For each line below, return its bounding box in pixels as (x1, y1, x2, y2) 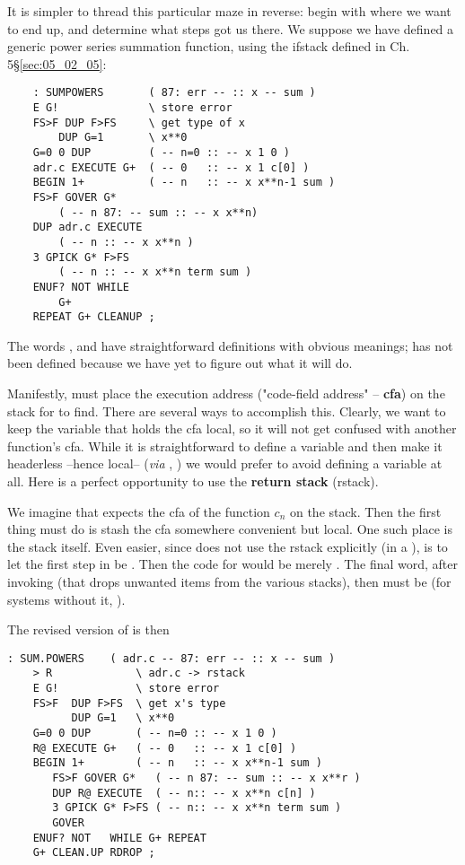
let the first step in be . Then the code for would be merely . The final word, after (7, 555, 458, 573)
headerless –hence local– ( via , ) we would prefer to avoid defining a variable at (7, 454, 443, 473)
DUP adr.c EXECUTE (32, 221, 143, 234)
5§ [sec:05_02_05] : (7, 54, 107, 73)
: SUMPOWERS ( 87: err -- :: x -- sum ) (32, 86, 316, 100)
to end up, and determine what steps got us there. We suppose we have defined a (7, 19, 454, 38)
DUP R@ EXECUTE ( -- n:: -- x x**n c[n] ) (52, 786, 316, 799)
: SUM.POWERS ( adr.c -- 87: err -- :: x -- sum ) (7, 651, 336, 665)
